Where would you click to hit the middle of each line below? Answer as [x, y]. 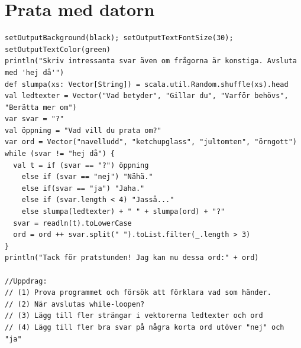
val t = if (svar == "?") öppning [81, 165]
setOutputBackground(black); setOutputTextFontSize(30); [119, 38]
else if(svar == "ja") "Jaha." [83, 188]
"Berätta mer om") [41, 107]
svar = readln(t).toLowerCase [72, 223]
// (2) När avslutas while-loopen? [75, 304]
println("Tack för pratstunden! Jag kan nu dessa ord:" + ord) [132, 258]
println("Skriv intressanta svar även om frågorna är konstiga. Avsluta [151, 61]
